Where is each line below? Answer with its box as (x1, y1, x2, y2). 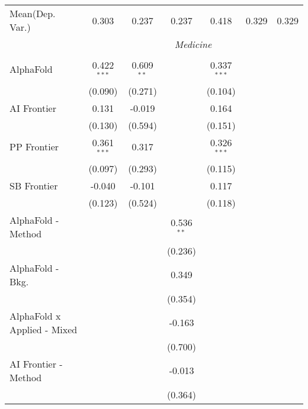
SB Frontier (9, 178, 58, 192)
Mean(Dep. (9, 7, 56, 20)
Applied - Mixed (9, 322, 78, 336)
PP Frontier (9, 140, 59, 154)
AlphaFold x (9, 308, 61, 323)
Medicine (174, 37, 212, 51)
